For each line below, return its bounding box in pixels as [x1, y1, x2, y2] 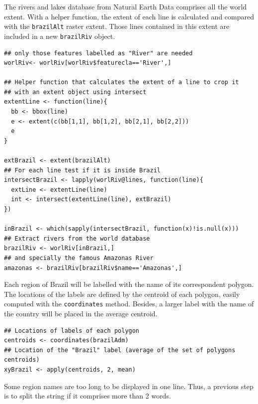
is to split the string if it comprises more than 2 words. [4, 391, 171, 401]
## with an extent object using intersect [4, 88, 147, 96]
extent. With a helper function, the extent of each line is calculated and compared [4, 11, 254, 21]
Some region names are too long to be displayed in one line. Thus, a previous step [4, 381, 254, 391]
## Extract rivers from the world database [4, 235, 150, 242]
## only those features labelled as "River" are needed [4, 49, 193, 57]
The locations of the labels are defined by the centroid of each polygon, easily [4, 288, 240, 299]
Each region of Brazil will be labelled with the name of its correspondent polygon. [4, 279, 254, 289]
